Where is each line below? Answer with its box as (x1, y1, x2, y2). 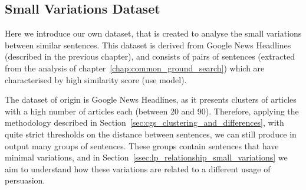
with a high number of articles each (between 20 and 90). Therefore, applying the (5, 104, 299, 117)
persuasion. (5, 174, 45, 186)
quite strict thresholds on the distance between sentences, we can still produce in (5, 127, 297, 140)
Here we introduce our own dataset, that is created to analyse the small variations (5, 27, 302, 40)
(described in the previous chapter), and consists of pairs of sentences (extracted (5, 50, 295, 63)
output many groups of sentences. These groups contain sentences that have (5, 139, 279, 152)
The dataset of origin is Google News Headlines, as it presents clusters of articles (5, 93, 297, 106)
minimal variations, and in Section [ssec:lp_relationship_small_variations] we (5, 151, 288, 163)
